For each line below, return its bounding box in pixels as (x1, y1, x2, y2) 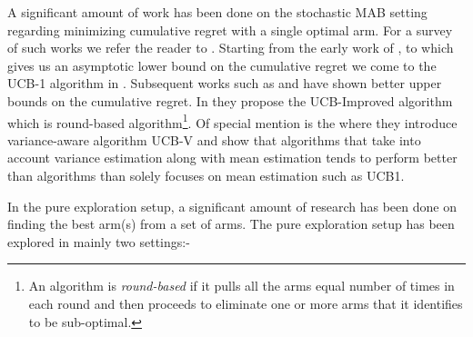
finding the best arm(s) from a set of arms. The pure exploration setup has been (7, 214, 455, 233)
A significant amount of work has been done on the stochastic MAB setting (7, 3, 428, 21)
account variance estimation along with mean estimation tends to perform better (7, 148, 458, 167)
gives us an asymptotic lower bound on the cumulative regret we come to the (7, 55, 437, 74)
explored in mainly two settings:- (7, 232, 190, 251)
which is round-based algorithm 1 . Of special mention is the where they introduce (7, 110, 458, 132)
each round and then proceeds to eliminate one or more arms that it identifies (28, 293, 463, 312)
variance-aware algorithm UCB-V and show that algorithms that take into (7, 130, 421, 149)
